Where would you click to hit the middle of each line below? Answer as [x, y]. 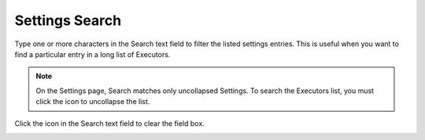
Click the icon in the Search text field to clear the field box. [109, 123]
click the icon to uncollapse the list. [93, 102]
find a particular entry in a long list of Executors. [92, 54]
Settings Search [68, 20]
